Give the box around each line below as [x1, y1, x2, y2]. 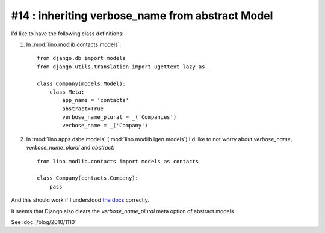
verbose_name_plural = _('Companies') [62, 114, 177, 121]
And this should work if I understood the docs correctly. [11, 196, 150, 204]
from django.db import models [37, 55, 126, 62]
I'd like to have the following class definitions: [11, 30, 124, 37]
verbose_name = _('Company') [62, 122, 149, 129]
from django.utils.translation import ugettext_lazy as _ [37, 63, 212, 70]
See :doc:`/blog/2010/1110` [11, 218, 77, 225]
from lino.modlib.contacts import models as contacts [37, 158, 199, 165]
